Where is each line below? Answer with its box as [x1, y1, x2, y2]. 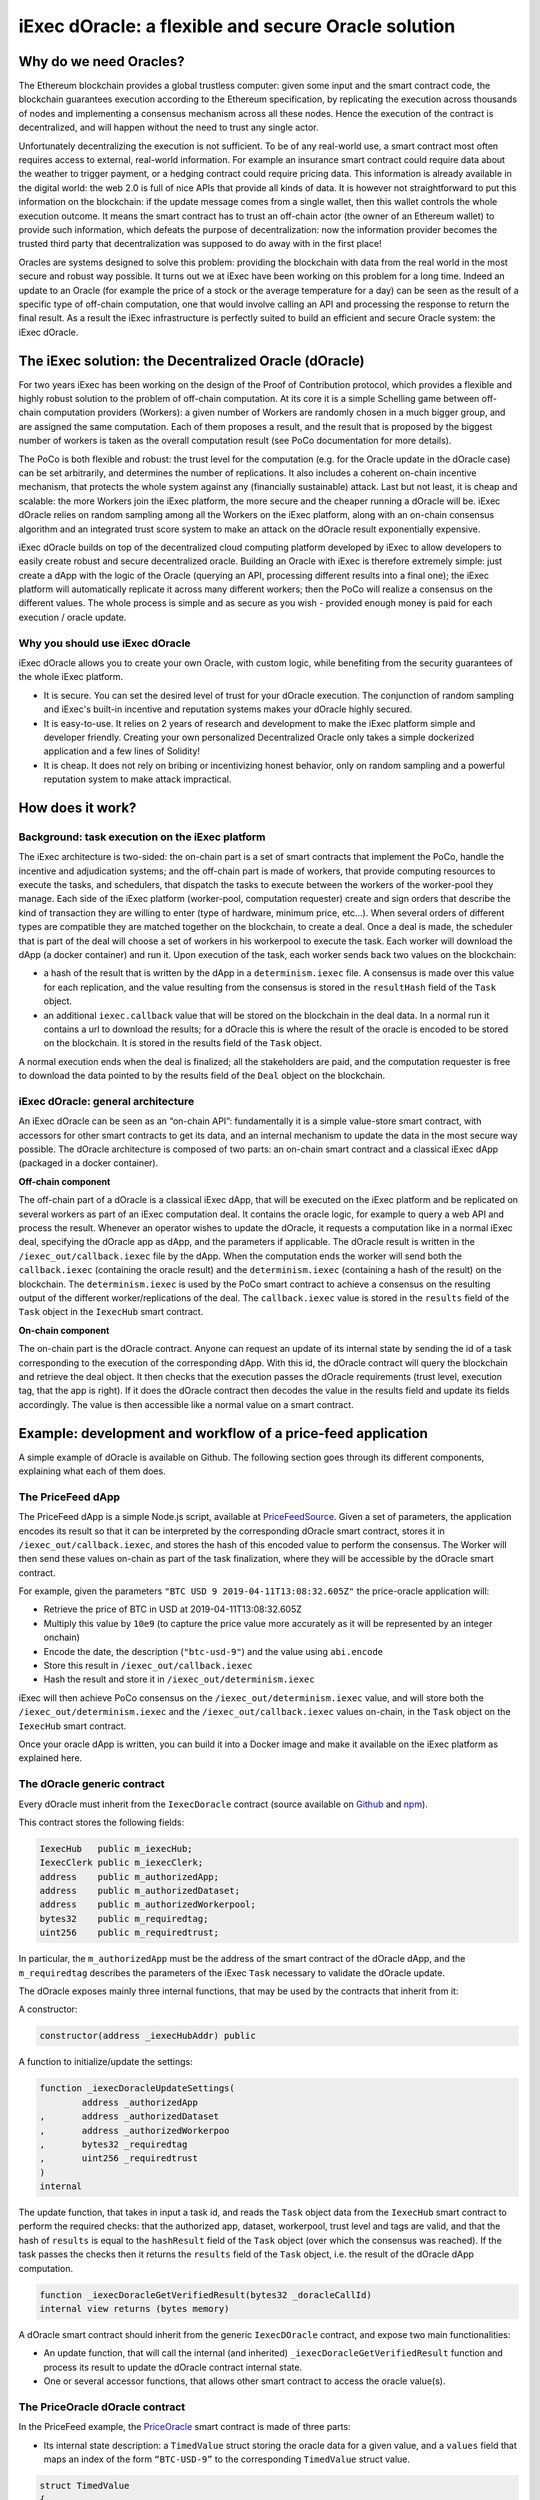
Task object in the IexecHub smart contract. [18, 1306, 204, 1318]
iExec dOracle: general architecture [18, 1094, 195, 1108]
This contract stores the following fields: [18, 1816, 185, 1828]
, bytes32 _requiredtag [39, 2138, 188, 2150]
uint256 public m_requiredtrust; [39, 1927, 220, 1939]
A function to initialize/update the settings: [18, 2056, 194, 2068]
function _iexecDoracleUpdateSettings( [39, 2083, 235, 2094]
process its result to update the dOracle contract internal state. [43, 2361, 303, 2373]
